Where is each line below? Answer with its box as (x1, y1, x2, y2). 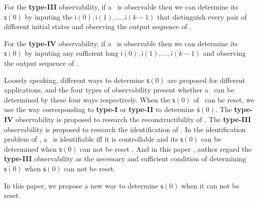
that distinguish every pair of (157, 11, 247, 22)
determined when (4, 143, 57, 154)
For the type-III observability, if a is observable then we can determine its (4, 2, 238, 12)
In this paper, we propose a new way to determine (4, 180, 159, 190)
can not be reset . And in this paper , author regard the (80, 143, 252, 154)
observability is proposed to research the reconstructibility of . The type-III (15, 114, 251, 124)
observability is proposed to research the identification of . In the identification (4, 124, 246, 134)
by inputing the (25, 11, 73, 22)
